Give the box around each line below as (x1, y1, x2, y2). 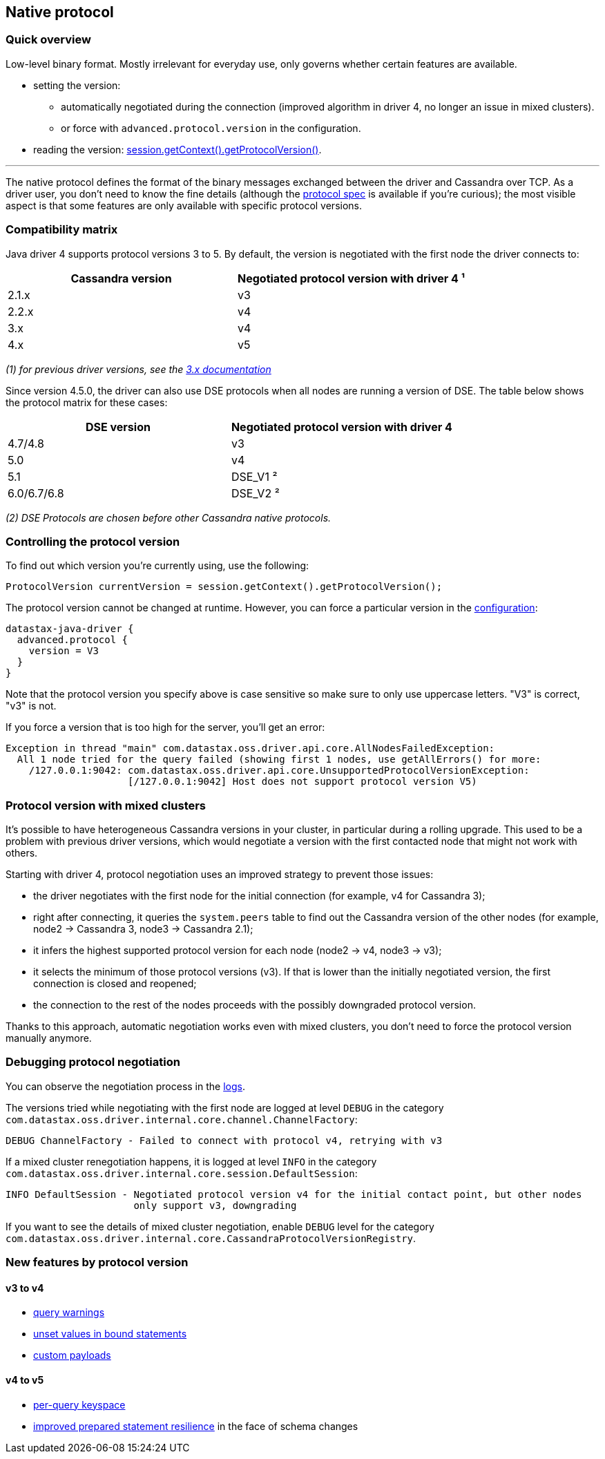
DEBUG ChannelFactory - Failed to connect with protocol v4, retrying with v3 (6, 1134, 443, 1146)
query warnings (33, 1306, 105, 1319)
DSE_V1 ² (231, 469, 278, 484)
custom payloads (33, 1349, 111, 1362)
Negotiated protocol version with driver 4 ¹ (238, 271, 465, 285)
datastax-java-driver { (6, 623, 134, 635)
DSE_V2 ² (231, 486, 280, 500)
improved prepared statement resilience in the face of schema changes (33, 1420, 358, 1432)
